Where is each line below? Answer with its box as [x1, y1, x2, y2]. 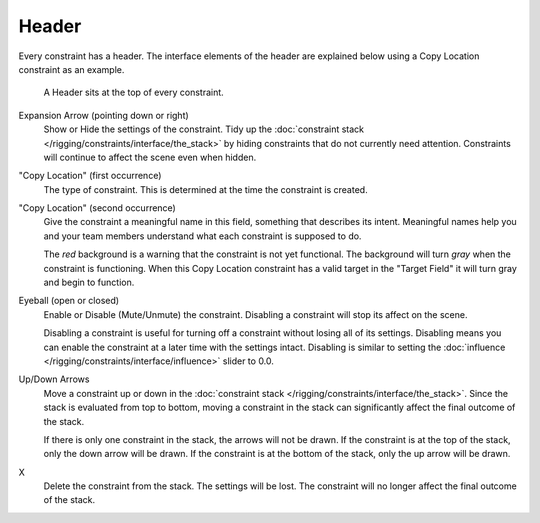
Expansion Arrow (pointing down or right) [18, 109, 189, 121]
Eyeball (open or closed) [18, 295, 120, 307]
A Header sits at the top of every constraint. [43, 86, 224, 99]
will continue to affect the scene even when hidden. [43, 151, 257, 163]
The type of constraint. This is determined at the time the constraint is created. [43, 183, 369, 195]
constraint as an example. [18, 63, 125, 75]
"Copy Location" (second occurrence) [18, 202, 177, 214]
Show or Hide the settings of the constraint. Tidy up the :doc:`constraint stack [43, 123, 365, 135]
